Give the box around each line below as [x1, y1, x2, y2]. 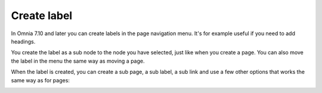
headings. [11, 38, 36, 45]
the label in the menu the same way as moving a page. [11, 57, 145, 64]
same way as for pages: [11, 76, 70, 83]
